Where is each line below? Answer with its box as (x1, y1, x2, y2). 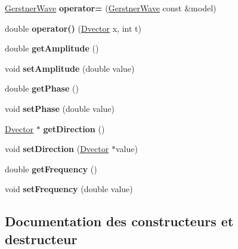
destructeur (5, 229, 78, 248)
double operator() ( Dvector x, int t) (5, 22, 141, 34)
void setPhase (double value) (5, 102, 115, 114)
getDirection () (43, 122, 105, 135)
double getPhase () (5, 82, 79, 95)
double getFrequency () (5, 162, 97, 175)
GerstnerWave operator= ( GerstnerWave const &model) (5, 2, 217, 14)
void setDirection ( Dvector (5, 142, 109, 155)
